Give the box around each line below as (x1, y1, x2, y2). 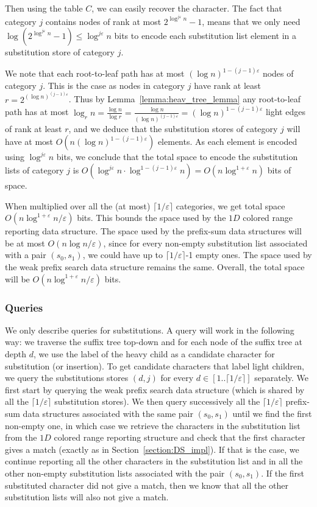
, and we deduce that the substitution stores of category (68, 122, 278, 135)
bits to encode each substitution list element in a (114, 29, 297, 42)
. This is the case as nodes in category (43, 79, 185, 91)
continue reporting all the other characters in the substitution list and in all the (5, 455, 303, 467)
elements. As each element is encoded (157, 135, 297, 148)
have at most (5, 135, 54, 148)
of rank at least (5, 122, 62, 135)
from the (5, 431, 37, 444)
